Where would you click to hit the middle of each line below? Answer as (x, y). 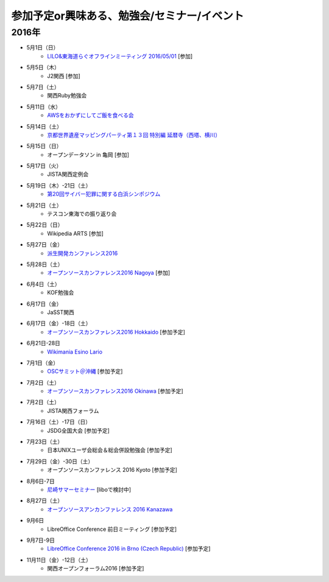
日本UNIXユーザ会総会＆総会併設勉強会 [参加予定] (110, 450)
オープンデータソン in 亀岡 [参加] (88, 155)
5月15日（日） (44, 146)
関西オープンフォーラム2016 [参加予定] (96, 569)
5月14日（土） (44, 126)
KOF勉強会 (61, 293)
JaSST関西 (61, 312)
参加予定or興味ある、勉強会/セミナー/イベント (128, 16)
